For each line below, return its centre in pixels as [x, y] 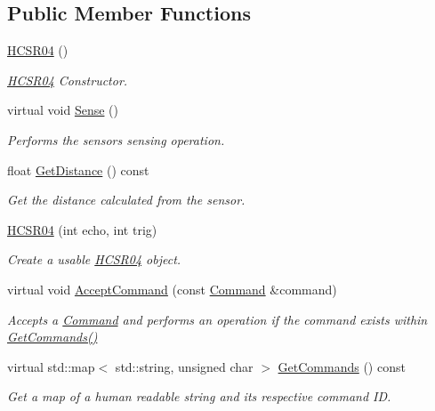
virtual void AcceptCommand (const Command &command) [172, 289]
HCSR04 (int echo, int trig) [82, 229]
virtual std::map [51, 366]
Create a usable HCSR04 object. [94, 259]
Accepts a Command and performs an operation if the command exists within [217, 319]
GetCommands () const [342, 366]
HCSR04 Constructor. [68, 80]
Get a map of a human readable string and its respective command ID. [199, 396]
